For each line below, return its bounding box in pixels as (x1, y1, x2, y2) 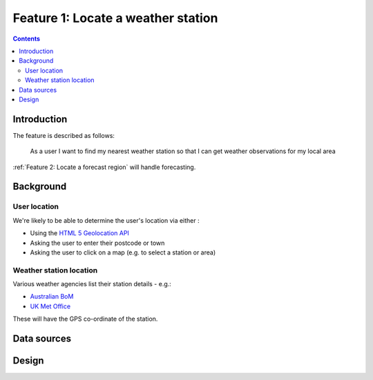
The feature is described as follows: (12, 131, 115, 139)
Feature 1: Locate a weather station (12, 10, 218, 26)
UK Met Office (30, 302, 71, 310)
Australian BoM (30, 292, 74, 301)
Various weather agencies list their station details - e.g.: (12, 280, 172, 288)
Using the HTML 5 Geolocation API (30, 229, 129, 237)
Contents (12, 34, 41, 43)
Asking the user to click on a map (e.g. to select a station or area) (30, 248, 216, 257)
